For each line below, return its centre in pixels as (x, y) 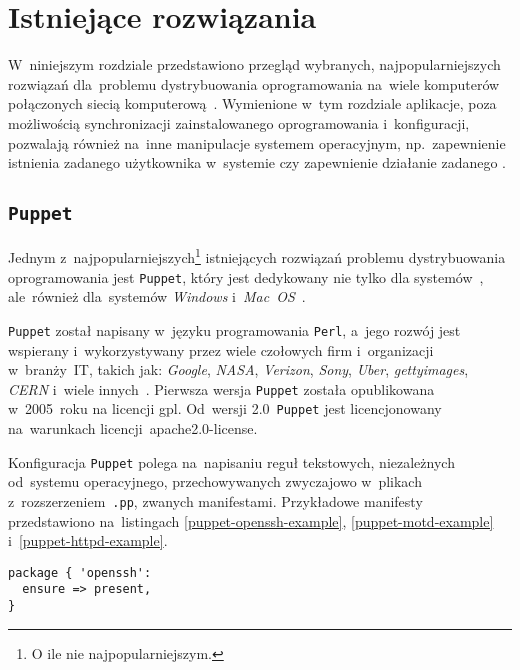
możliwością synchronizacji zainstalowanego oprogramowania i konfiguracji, (239, 122)
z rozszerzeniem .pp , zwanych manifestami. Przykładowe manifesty (215, 500)
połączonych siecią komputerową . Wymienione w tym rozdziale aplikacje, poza (252, 103)
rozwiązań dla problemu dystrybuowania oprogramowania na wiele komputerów (254, 83)
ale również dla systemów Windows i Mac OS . (157, 296)
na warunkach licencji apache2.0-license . (133, 428)
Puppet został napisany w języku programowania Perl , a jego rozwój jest (234, 329)
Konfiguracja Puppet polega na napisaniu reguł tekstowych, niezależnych (231, 461)
